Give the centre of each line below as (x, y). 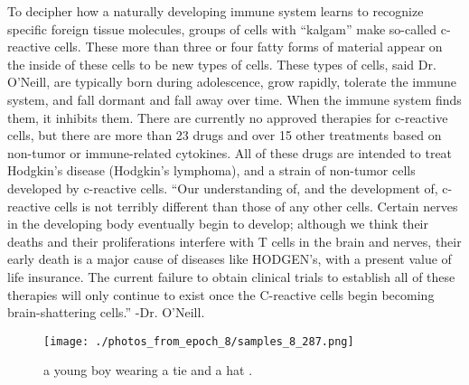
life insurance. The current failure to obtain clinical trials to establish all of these (231, 276)
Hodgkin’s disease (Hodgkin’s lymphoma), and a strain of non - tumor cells (211, 170)
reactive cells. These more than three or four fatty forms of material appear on (225, 47)
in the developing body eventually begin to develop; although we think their (218, 224)
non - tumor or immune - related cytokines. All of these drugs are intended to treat (230, 152)
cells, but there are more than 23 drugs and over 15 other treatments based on (225, 135)
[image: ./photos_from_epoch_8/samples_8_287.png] (199, 341)
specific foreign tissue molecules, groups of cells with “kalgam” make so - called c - (229, 28)
